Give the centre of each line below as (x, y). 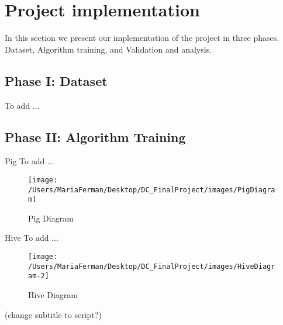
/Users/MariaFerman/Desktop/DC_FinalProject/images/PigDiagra (152, 190)
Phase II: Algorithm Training (95, 136)
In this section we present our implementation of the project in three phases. (142, 38)
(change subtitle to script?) (53, 314)
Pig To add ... (30, 161)
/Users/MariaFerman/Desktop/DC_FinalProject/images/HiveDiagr (152, 266)
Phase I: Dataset (56, 80)
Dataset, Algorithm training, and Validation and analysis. (108, 49)
